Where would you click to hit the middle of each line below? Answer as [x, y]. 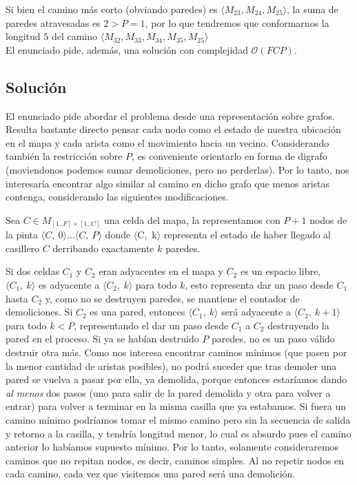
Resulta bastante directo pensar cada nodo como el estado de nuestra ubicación [173, 129]
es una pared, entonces [137, 312]
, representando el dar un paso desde [151, 325]
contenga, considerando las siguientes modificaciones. [117, 197]
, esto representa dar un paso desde [259, 285]
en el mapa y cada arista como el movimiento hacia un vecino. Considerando [167, 142]
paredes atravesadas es [53, 22]
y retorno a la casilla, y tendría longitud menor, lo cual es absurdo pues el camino [178, 433]
